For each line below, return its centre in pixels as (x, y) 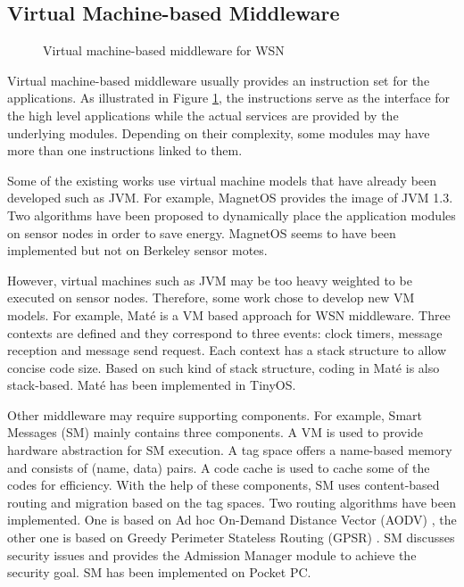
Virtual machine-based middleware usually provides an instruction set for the (219, 80)
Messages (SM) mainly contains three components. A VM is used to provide (215, 432)
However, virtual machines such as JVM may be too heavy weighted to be (210, 280)
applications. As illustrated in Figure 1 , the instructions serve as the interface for (229, 98)
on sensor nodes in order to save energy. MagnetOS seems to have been (202, 232)
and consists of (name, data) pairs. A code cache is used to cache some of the (219, 467)
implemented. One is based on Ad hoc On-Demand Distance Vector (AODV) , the (232, 520)
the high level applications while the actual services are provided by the (203, 115)
